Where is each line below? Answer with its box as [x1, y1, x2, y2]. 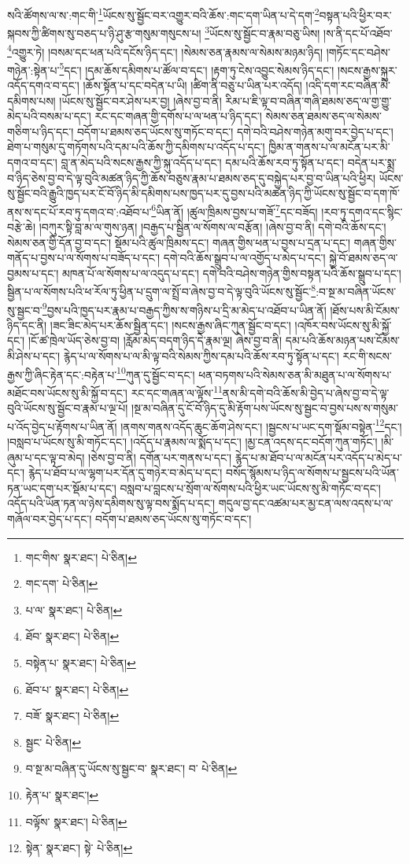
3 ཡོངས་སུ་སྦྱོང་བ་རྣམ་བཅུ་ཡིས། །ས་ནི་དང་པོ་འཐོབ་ [205, 23, 393, 41]
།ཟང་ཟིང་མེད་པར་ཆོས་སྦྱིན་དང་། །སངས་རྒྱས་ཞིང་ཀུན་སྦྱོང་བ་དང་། [50, 316, 291, 333]
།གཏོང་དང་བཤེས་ [326, 43, 390, 60]
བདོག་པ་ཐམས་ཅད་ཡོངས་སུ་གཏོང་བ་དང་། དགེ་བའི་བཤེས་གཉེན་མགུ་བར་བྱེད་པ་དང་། [76, 123, 393, 139]
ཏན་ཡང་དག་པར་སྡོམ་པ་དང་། [7, 479, 116, 496]
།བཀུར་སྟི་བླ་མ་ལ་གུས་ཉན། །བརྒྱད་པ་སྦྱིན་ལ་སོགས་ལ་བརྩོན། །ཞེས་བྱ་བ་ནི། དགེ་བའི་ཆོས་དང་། [39, 219, 386, 234]
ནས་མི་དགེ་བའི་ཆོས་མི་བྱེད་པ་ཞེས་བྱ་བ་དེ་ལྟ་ [222, 384, 390, 401]
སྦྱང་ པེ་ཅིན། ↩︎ [25, 733, 81, 750]
